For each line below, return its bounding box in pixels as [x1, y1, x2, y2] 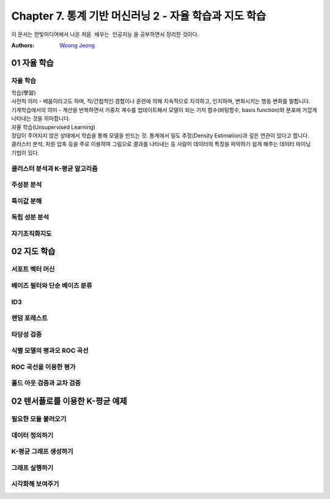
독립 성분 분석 [11, 213, 50, 221]
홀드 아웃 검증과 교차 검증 [11, 379, 81, 388]
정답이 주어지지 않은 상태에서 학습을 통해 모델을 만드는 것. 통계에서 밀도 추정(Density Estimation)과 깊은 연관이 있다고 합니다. [11, 132, 310, 139]
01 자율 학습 [11, 57, 54, 68]
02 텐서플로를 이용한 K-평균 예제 [11, 396, 128, 406]
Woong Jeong [59, 42, 95, 49]
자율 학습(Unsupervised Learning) [11, 123, 96, 131]
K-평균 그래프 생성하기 [11, 447, 73, 456]
